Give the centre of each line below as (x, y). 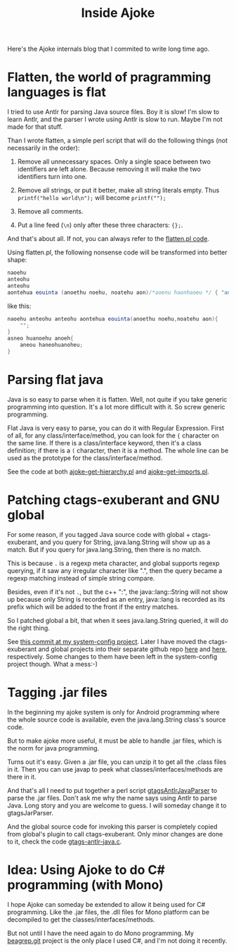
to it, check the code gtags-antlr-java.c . (65, 841)
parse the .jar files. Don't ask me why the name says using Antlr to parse (112, 798)
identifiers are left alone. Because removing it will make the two (109, 169)
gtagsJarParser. (31, 812)
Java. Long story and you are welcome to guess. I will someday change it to (117, 805)
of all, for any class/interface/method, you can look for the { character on (113, 435)
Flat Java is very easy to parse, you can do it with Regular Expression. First (116, 428)
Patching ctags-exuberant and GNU (113, 500)
